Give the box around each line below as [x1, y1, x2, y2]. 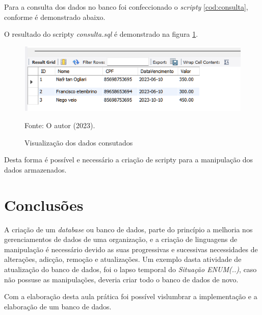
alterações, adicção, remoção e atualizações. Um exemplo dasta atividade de [4, 254, 242, 264]
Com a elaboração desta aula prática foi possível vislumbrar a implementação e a [4, 291, 257, 302]
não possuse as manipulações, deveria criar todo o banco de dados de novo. [4, 274, 239, 284]
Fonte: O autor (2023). [24, 120, 95, 131]
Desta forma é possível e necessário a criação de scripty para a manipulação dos [4, 154, 253, 165]
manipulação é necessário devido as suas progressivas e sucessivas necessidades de [4, 244, 258, 254]
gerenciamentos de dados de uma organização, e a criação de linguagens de [4, 234, 238, 245]
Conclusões [4, 194, 84, 215]
